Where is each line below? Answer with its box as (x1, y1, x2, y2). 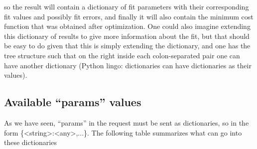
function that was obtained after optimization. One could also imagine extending (4, 21, 251, 31)
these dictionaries (4, 137, 57, 148)
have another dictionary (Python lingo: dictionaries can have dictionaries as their (4, 60, 252, 70)
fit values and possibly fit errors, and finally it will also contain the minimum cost (4, 11, 254, 21)
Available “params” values (4, 94, 141, 110)
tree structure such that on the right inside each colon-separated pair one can (4, 50, 240, 60)
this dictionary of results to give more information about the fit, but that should (4, 30, 250, 41)
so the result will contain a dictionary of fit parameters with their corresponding (4, 1, 249, 11)
